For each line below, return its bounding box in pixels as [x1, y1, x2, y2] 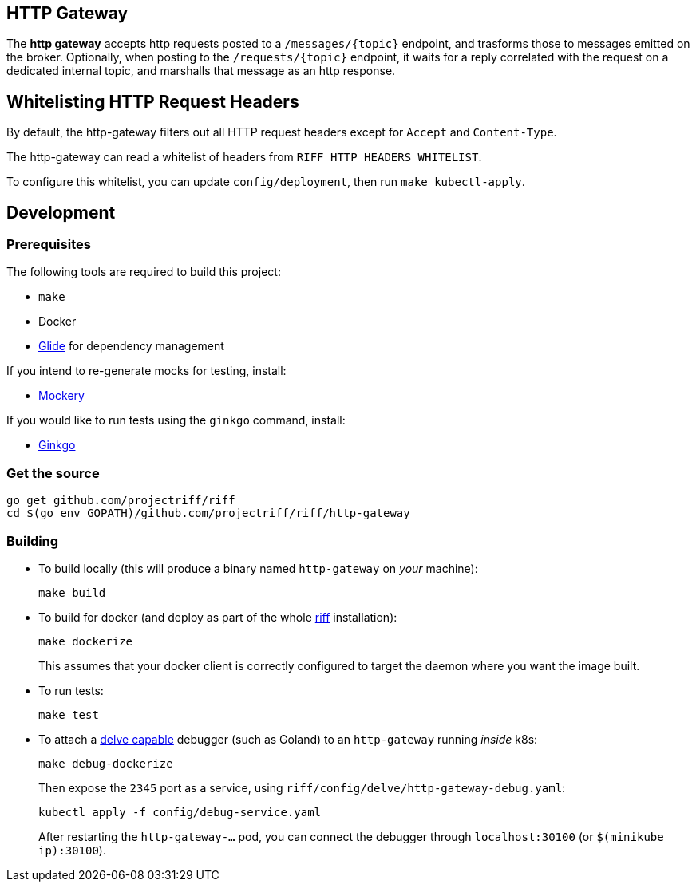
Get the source [6, 464, 100, 481]
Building [6, 532, 59, 549]
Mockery [38, 389, 85, 403]
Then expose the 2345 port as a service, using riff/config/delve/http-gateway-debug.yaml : [38, 780, 566, 795]
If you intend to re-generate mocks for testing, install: [6, 364, 287, 378]
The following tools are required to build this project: [6, 265, 281, 279]
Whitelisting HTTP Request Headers [6, 91, 299, 112]
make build [38, 586, 106, 599]
